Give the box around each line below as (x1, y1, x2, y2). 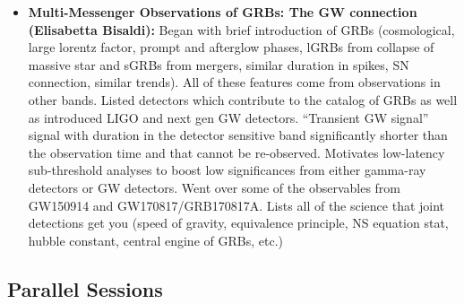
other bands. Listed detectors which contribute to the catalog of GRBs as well (28, 90, 458, 109)
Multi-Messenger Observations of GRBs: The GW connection (28, 3, 417, 21)
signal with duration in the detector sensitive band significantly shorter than (28, 126, 448, 144)
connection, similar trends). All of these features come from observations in (28, 73, 441, 91)
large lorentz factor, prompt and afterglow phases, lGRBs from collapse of (28, 38, 434, 56)
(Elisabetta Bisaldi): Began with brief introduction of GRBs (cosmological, (28, 20, 455, 39)
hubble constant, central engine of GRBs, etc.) (28, 230, 283, 249)
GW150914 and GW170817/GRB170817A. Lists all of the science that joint (28, 195, 445, 214)
